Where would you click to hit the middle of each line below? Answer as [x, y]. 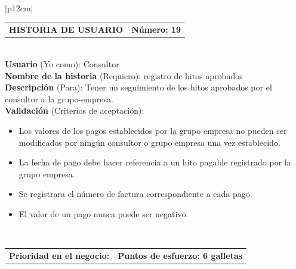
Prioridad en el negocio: [59, 255]
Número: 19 [156, 29]
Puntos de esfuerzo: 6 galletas [180, 255]
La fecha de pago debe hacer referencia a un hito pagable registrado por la [155, 162]
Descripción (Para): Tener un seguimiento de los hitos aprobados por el [138, 87]
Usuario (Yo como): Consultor [62, 64]
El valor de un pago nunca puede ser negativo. [104, 213]
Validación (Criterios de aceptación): [75, 110]
